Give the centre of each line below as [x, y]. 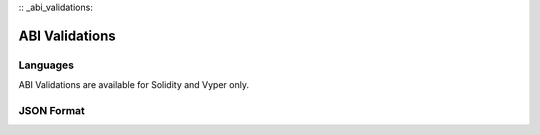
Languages [46, 65]
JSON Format [51, 110]
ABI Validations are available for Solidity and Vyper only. [134, 85]
